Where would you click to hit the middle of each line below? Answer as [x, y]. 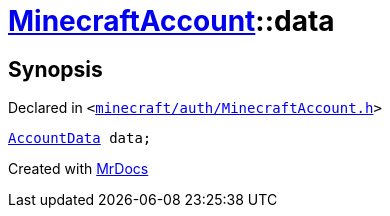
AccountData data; [80, 138]
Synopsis [55, 69]
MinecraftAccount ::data [171, 21]
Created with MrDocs [78, 169]
